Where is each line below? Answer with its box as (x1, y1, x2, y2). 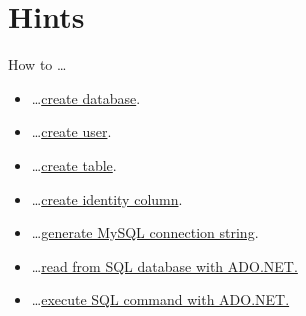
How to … (8, 54, 67, 75)
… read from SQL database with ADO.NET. (31, 255, 298, 276)
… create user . (31, 121, 112, 142)
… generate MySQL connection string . (31, 222, 259, 243)
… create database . (31, 87, 141, 108)
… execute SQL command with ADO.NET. (31, 289, 290, 310)
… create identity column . (31, 188, 183, 209)
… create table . (31, 154, 117, 175)
